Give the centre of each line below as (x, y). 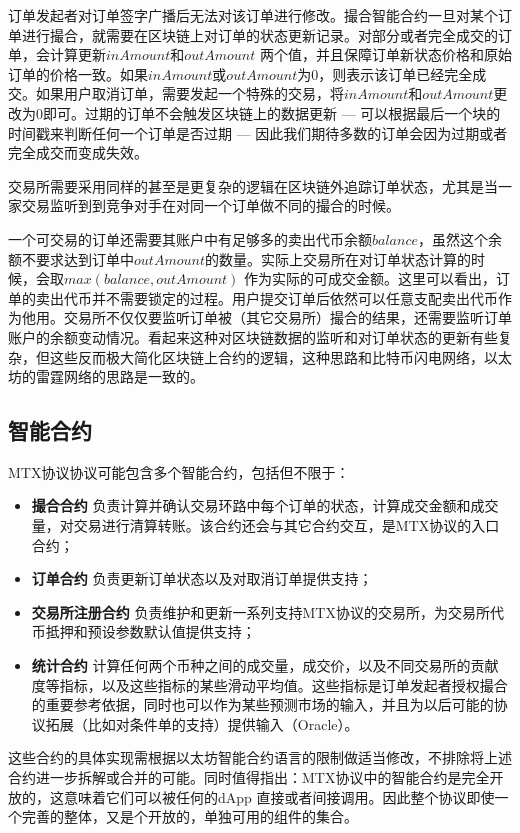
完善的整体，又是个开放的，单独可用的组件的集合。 (189, 816)
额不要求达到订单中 (71, 258)
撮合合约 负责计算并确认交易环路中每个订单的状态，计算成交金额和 (251, 505)
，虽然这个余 (460, 238)
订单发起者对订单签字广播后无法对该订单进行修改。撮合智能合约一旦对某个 (253, 15)
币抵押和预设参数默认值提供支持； (143, 631)
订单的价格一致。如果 (78, 73)
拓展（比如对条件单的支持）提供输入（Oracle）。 (202, 723)
